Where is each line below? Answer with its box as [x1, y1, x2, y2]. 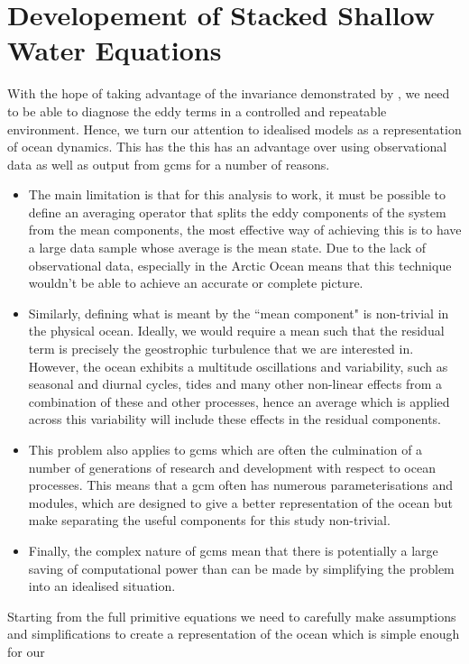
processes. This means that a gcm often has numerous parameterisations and [28, 475, 454, 494]
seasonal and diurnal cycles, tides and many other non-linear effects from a [28, 374, 443, 393]
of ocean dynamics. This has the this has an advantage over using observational [7, 137, 447, 156]
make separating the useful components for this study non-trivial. [28, 511, 391, 530]
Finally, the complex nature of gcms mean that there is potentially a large [28, 540, 438, 559]
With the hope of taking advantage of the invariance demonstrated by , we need [7, 84, 450, 103]
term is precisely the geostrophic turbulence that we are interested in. [28, 339, 414, 358]
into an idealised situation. [28, 576, 176, 595]
